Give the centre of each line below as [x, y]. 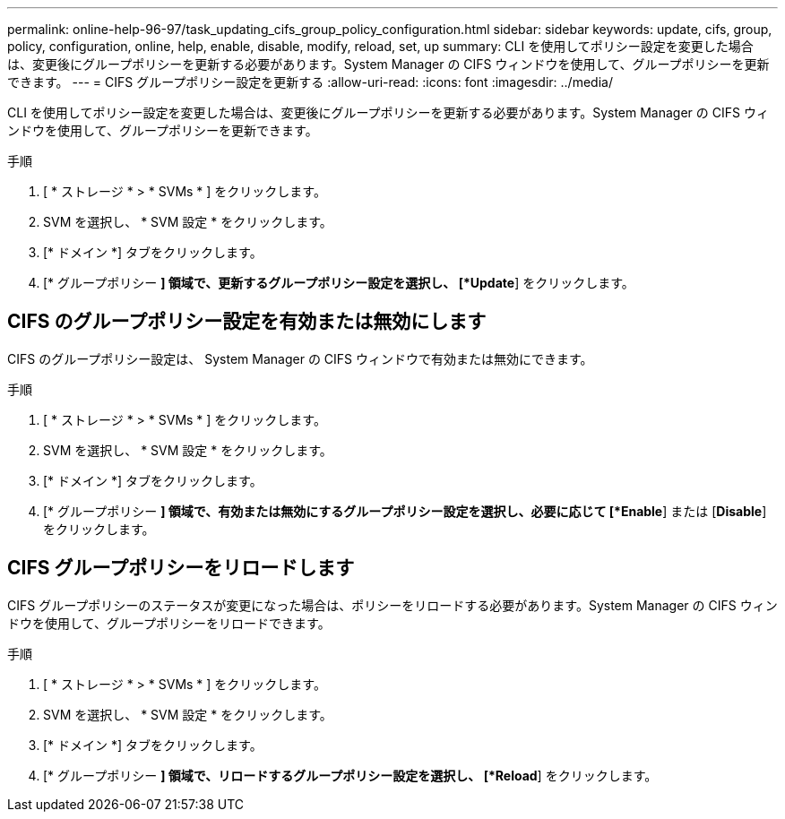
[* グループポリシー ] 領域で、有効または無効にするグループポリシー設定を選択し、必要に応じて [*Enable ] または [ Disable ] [405, 511]
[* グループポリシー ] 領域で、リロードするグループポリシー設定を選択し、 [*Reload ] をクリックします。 [350, 775]
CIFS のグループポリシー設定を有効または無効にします [247, 322]
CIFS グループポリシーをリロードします [181, 568]
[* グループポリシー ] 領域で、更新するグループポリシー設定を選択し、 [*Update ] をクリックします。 [339, 283]
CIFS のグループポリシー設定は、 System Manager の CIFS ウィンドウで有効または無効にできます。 [300, 358]
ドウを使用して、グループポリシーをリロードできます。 [169, 623]
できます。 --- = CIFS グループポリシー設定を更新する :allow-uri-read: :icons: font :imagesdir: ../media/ [310, 82]
